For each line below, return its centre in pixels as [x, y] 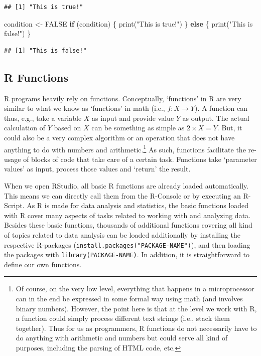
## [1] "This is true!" [44, 7]
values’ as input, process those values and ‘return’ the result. [97, 169]
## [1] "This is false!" [45, 50]
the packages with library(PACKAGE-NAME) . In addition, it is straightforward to [127, 254]
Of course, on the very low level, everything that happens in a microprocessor [135, 289]
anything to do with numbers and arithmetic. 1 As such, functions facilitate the [125, 148]
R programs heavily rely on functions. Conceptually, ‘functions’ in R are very [123, 98]
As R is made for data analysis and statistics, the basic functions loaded [138, 205]
